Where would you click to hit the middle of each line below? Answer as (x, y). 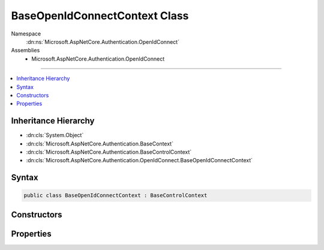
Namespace (26, 34)
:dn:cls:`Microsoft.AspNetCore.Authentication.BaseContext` (100, 144)
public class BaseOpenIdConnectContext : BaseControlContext (115, 196)
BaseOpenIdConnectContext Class (100, 16)
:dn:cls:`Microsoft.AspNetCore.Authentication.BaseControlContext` (109, 152)
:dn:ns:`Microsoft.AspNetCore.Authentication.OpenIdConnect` (103, 41)
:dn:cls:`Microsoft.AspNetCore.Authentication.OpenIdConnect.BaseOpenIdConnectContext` (139, 160)
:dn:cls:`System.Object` (55, 135)
